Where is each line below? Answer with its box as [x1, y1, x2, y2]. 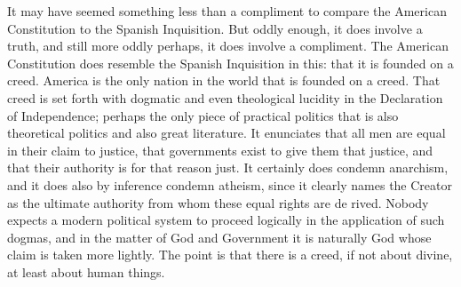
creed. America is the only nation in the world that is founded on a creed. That [7, 71, 441, 90]
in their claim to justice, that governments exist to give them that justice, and [7, 140, 433, 159]
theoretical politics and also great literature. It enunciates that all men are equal [7, 124, 446, 142]
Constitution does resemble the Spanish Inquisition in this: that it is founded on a [7, 53, 454, 72]
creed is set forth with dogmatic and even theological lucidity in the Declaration [7, 88, 443, 107]
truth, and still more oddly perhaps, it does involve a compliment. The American [7, 36, 449, 55]
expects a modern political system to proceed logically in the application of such [7, 211, 445, 229]
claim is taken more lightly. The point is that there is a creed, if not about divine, [7, 245, 453, 264]
